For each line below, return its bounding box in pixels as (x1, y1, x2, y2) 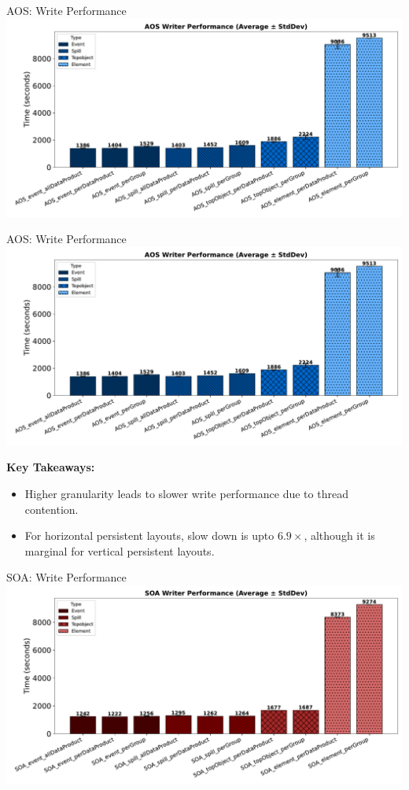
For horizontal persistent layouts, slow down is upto (24, 527, 275, 544)
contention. (24, 500, 79, 517)
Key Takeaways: (6, 459, 95, 475)
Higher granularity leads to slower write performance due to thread (24, 485, 348, 501)
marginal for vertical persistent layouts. (24, 542, 215, 559)
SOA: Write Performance (6, 569, 127, 585)
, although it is (304, 527, 375, 544)
